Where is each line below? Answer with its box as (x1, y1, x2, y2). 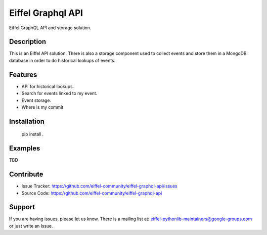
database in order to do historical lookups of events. (9, 57, 116, 63)
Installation (9, 117, 44, 126)
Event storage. (21, 97, 51, 103)
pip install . (21, 131, 44, 137)
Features (9, 70, 37, 79)
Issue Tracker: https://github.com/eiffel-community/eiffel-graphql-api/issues (21, 183, 178, 189)
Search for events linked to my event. (21, 91, 97, 96)
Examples (9, 144, 41, 153)
